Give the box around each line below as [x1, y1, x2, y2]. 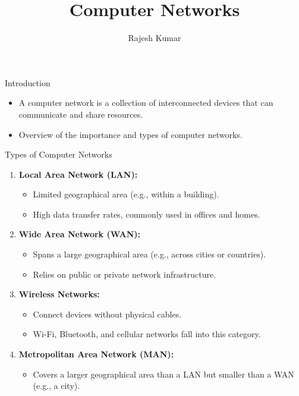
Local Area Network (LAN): [18, 168, 138, 180]
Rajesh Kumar [128, 32, 181, 44]
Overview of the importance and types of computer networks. [18, 128, 243, 140]
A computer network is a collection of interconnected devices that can [18, 96, 273, 109]
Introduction [5, 76, 51, 89]
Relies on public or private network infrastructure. [33, 268, 216, 280]
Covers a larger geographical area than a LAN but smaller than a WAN [33, 367, 294, 380]
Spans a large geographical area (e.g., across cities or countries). [33, 248, 266, 260]
